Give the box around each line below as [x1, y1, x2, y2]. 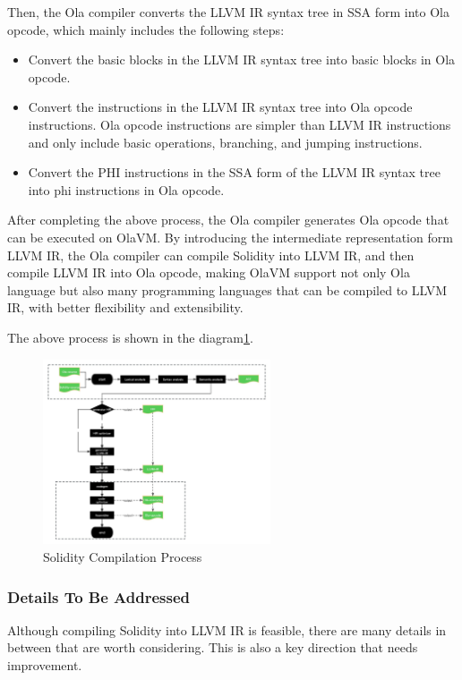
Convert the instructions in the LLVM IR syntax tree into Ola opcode [28, 98, 413, 116]
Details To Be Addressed [7, 585, 190, 608]
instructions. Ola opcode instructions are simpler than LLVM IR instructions [28, 115, 451, 133]
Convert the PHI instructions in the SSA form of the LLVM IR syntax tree [28, 163, 441, 182]
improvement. [7, 656, 82, 675]
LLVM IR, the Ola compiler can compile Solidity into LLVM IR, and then [7, 245, 415, 264]
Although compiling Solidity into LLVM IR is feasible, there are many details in [7, 620, 447, 639]
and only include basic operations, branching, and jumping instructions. [28, 132, 423, 151]
